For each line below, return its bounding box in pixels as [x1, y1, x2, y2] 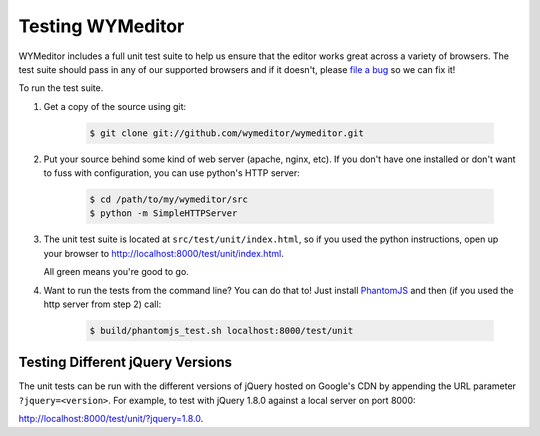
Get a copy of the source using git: [43, 100, 187, 112]
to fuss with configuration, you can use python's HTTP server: [43, 167, 300, 179]
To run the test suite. [18, 82, 104, 94]
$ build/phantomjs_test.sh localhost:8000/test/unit [89, 325, 354, 336]
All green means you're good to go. [43, 266, 189, 278]
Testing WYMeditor [18, 15, 185, 37]
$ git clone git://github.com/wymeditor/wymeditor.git [89, 127, 364, 139]
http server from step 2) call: [43, 298, 162, 310]
